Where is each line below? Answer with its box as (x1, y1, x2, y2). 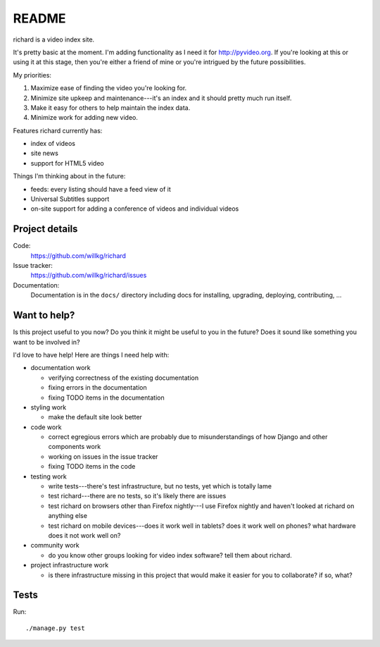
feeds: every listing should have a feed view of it (30, 185, 172, 193)
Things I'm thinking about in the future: (13, 172, 126, 180)
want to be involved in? (13, 338, 80, 346)
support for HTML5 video (30, 159, 105, 167)
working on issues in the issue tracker (48, 452, 158, 461)
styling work (30, 402, 67, 412)
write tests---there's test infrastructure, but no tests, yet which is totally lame (48, 482, 272, 491)
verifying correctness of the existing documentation (48, 374, 199, 382)
